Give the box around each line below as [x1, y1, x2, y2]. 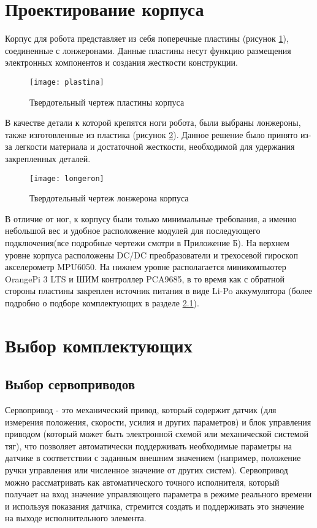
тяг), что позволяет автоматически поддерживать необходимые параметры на [5, 439, 292, 452]
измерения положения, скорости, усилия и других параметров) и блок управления [5, 415, 311, 428]
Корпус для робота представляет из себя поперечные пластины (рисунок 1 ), [5, 32, 289, 45]
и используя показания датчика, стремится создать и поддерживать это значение [5, 499, 304, 512]
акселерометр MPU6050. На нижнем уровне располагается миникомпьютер [5, 260, 286, 273]
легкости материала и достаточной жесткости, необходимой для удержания [15, 140, 295, 153]
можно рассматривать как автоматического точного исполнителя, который [5, 475, 280, 488]
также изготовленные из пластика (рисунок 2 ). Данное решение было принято [5, 128, 298, 141]
